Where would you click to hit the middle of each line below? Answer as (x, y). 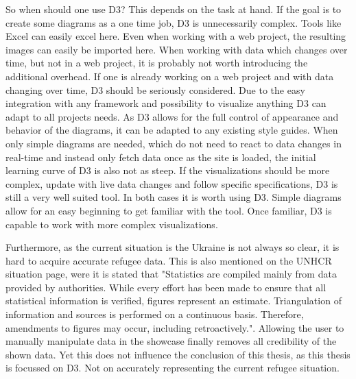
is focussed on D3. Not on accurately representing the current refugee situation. (173, 368)
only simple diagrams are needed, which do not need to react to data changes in (174, 143)
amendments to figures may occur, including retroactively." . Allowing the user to (175, 327)
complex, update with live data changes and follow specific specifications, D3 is (172, 183)
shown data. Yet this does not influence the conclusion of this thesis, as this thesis (178, 354)
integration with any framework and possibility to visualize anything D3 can (166, 103)
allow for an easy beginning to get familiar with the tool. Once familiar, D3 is (169, 210)
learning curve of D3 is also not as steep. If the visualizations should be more (168, 170)
